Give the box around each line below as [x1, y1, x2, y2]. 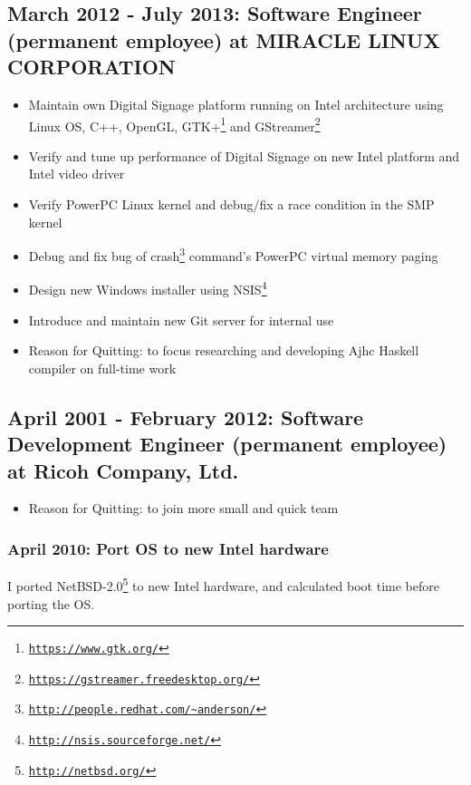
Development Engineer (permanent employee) [7, 430, 447, 458]
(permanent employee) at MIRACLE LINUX [7, 25, 440, 53]
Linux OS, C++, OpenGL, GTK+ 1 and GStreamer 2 [28, 113, 321, 135]
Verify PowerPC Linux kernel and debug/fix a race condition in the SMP [28, 195, 435, 214]
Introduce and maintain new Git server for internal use [28, 310, 334, 329]
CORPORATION [7, 53, 176, 81]
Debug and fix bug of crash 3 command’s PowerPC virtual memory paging [28, 244, 438, 265]
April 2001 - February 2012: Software [7, 402, 364, 431]
